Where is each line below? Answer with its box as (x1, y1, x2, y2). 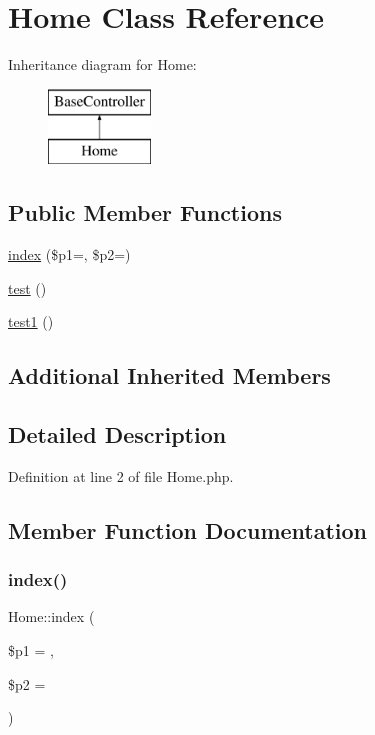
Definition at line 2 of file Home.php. (8, 465, 234, 486)
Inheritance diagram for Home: (8, 54, 197, 75)
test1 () (8, 311, 54, 332)
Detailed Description (8, 419, 227, 450)
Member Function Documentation (8, 514, 368, 545)
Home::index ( (8, 606, 95, 627)
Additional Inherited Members (8, 360, 331, 391)
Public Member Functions (8, 197, 282, 228)
